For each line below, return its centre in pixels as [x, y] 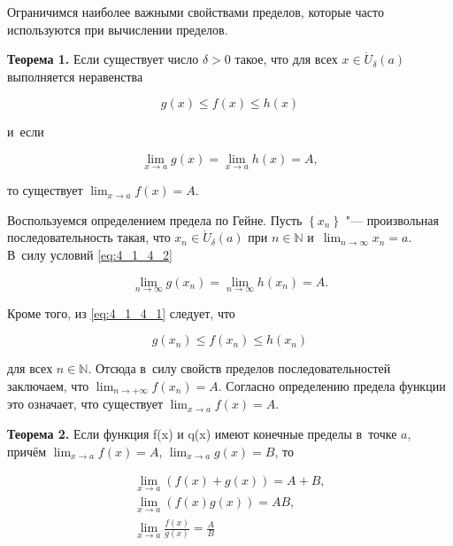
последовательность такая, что [89, 237]
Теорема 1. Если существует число [103, 59]
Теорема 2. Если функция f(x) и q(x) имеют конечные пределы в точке [202, 434]
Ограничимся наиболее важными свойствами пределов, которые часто [196, 12]
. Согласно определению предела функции [332, 385]
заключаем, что [48, 385]
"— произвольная [392, 219]
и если [26, 132]
